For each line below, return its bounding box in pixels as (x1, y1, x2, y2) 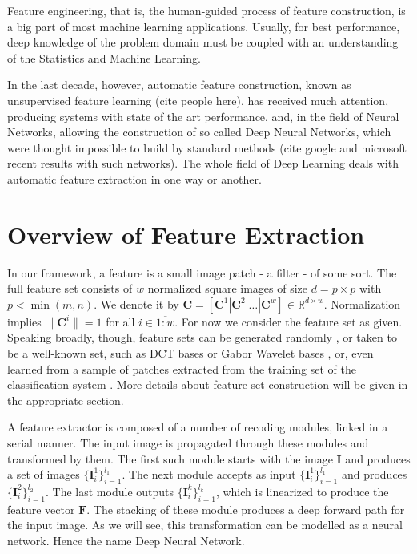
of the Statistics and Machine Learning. (7, 49, 201, 66)
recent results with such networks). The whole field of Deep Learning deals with (7, 155, 399, 172)
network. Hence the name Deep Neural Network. (7, 532, 245, 548)
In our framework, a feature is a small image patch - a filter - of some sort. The (7, 264, 397, 281)
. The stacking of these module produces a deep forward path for (86, 500, 405, 517)
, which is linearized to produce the (215, 483, 389, 499)
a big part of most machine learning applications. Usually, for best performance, (7, 18, 400, 34)
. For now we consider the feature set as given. (174, 313, 403, 330)
